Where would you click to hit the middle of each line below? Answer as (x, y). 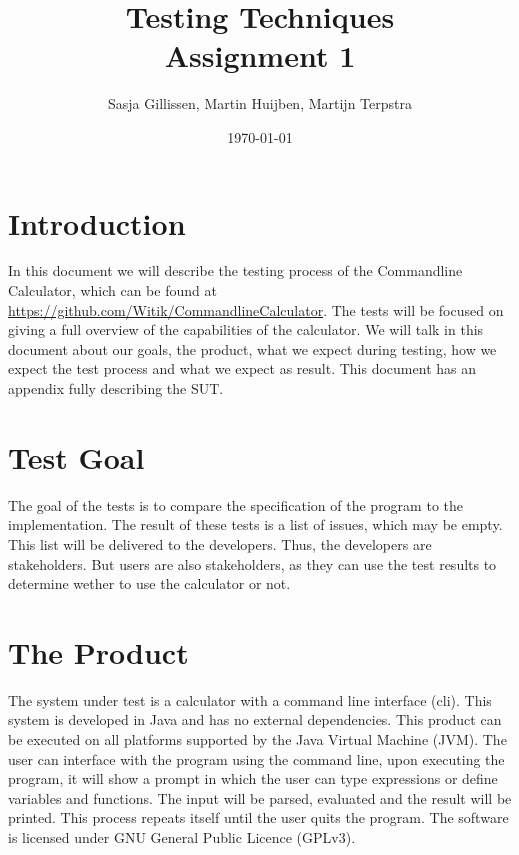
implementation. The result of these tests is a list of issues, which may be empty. (255, 524)
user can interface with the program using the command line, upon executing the (256, 758)
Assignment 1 (260, 55)
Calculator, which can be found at (112, 290)
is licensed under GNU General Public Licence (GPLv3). (182, 836)
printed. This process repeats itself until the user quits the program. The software (258, 817)
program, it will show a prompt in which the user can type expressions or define (253, 778)
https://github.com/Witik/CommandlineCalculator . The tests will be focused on (256, 309)
